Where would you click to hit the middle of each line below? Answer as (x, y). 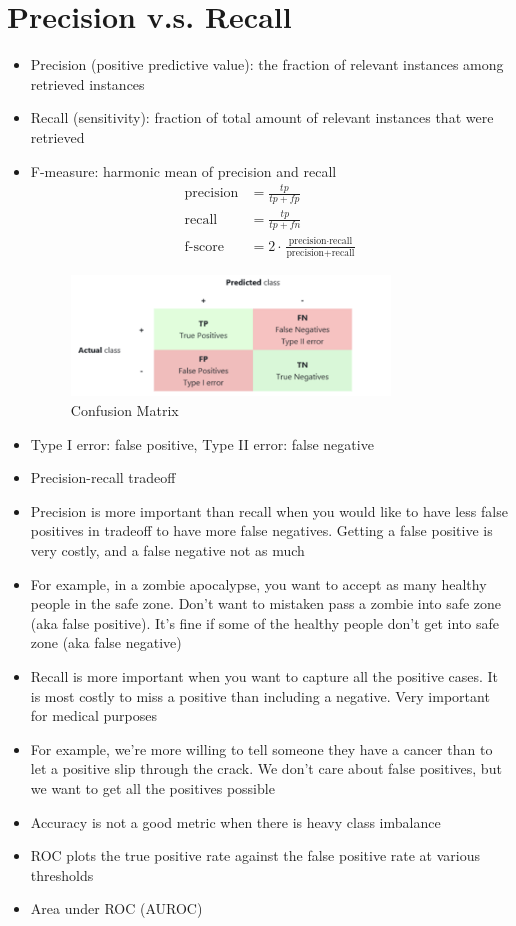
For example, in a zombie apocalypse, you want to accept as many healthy (258, 583)
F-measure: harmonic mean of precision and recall (183, 170)
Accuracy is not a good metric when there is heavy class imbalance (235, 821)
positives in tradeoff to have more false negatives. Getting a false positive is (261, 530)
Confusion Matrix (124, 410)
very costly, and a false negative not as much (167, 550)
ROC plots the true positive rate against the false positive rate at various (255, 855)
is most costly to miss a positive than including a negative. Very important (260, 695)
